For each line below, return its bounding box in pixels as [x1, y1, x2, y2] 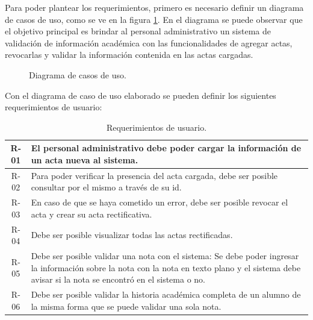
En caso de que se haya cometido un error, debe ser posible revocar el [31, 196, 288, 209]
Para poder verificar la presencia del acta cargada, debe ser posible [31, 169, 278, 181]
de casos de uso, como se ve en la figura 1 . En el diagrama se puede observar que [5, 13, 303, 25]
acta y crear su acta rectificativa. [31, 207, 152, 220]
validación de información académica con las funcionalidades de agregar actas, [5, 36, 293, 49]
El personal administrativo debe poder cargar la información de [31, 142, 302, 154]
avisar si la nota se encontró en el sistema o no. [31, 273, 205, 286]
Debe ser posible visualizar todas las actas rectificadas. [31, 228, 233, 241]
